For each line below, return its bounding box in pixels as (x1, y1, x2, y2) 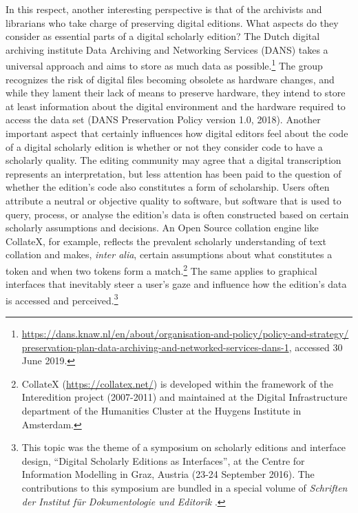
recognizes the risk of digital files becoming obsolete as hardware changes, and (6, 72, 335, 86)
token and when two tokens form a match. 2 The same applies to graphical (6, 261, 317, 278)
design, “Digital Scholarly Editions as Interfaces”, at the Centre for (21, 453, 305, 468)
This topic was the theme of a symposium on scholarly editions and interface (21, 440, 346, 454)
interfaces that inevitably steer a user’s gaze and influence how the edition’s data (6, 277, 347, 291)
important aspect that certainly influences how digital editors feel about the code (6, 126, 348, 140)
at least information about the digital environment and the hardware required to (6, 98, 346, 113)
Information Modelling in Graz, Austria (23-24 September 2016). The (21, 467, 315, 481)
